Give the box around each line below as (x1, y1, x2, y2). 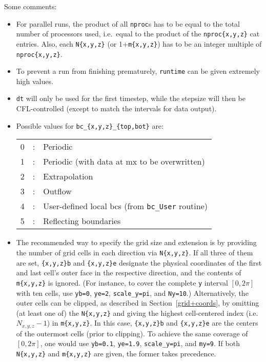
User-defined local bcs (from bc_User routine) (43, 200, 208, 212)
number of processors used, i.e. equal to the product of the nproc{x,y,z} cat (16, 28, 260, 39)
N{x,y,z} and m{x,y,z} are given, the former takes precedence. (16, 348, 216, 359)
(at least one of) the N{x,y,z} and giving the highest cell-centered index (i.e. (16, 307, 258, 318)
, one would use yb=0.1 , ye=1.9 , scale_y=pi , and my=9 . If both (40, 338, 240, 349)
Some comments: (4, 1, 57, 11)
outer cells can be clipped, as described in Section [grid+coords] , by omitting (16, 297, 259, 308)
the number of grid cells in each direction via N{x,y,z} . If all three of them (16, 247, 253, 257)
